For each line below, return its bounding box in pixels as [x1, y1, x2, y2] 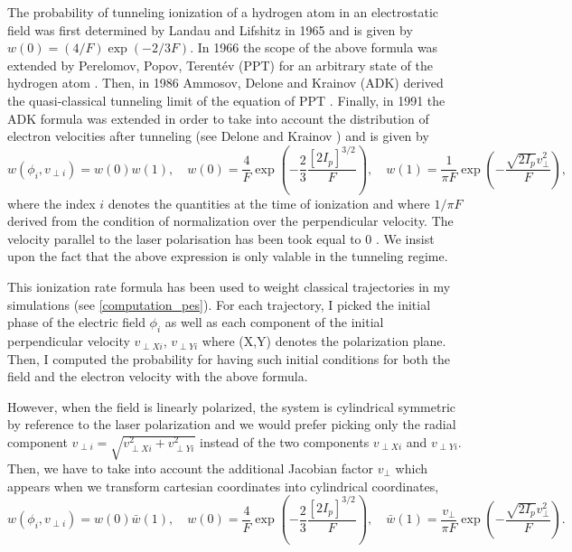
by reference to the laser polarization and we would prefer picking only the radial [7, 415, 456, 434]
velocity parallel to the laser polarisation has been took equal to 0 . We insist [7, 229, 435, 248]
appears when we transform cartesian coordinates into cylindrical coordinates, [7, 476, 439, 495]
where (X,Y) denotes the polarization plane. [202, 332, 446, 351]
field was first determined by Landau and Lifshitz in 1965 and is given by [7, 20, 413, 39]
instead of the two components [199, 433, 370, 452]
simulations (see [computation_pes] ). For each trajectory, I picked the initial [7, 295, 431, 313]
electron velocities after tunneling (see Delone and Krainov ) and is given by [7, 126, 429, 145]
